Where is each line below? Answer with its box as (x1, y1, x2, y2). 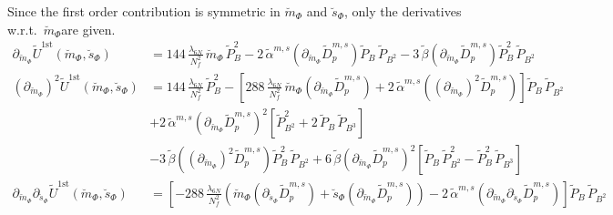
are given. (61, 19, 116, 38)
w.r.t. (7, 19, 37, 38)
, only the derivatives (343, 2, 462, 20)
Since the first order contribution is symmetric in (7, 2, 281, 20)
